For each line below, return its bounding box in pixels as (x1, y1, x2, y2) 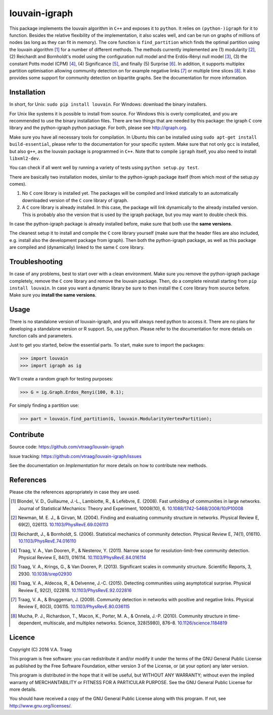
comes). (9, 181, 27, 187)
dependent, (18, 620, 42, 626)
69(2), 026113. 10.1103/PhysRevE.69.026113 (18, 522, 109, 528)
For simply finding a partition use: (9, 402, 79, 408)
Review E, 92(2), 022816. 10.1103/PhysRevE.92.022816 (18, 587, 132, 593)
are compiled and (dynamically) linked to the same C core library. (9, 244, 145, 250)
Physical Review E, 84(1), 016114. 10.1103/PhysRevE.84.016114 (18, 555, 147, 560)
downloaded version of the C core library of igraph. (22, 197, 128, 203)
